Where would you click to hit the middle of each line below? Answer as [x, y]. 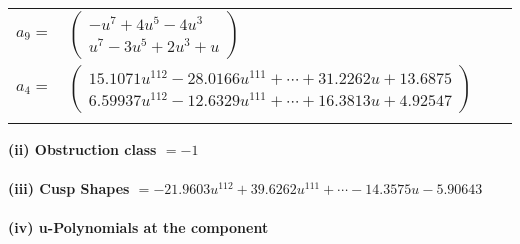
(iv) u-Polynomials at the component [138, 227]
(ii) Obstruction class [82, 149]
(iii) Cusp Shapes [69, 188]
